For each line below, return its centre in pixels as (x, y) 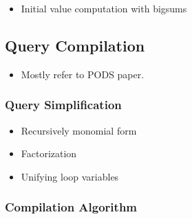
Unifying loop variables (70, 176)
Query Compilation (75, 45)
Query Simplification (63, 105)
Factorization (49, 153)
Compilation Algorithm (71, 207)
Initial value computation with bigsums (104, 8)
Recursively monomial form (79, 130)
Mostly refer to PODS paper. (83, 74)
